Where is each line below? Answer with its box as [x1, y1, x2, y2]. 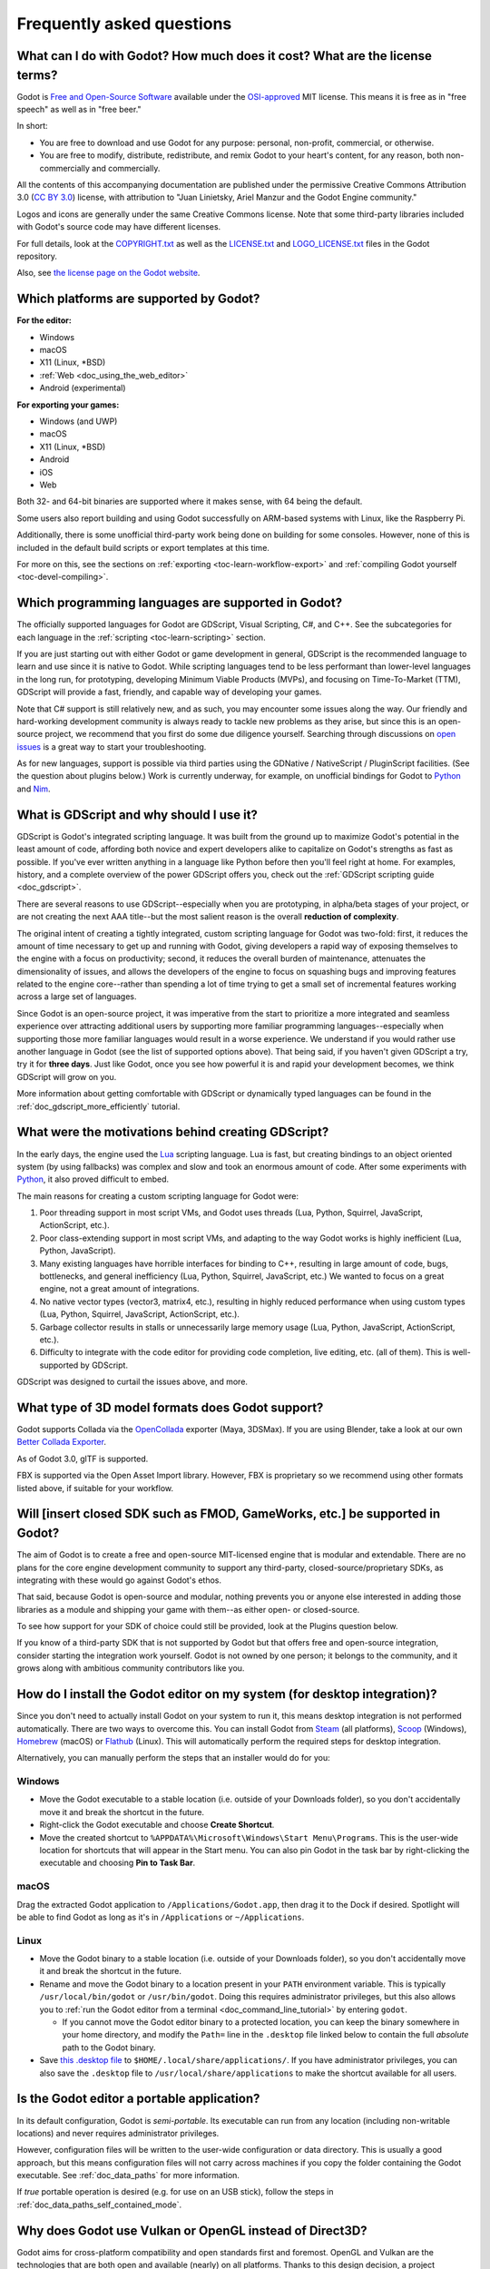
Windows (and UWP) [39, 416, 118, 427]
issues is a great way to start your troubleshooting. [16, 741, 207, 752]
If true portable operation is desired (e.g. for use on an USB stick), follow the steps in [16, 2186, 334, 2197]
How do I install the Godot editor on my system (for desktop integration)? [16, 1686, 437, 1702]
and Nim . [16, 783, 51, 794]
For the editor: [16, 315, 72, 326]
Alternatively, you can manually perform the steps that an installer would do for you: [16, 1753, 330, 1763]
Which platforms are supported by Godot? [16, 291, 260, 307]
